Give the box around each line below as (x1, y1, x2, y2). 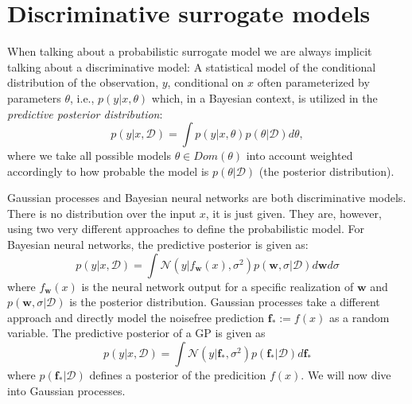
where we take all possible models (7, 147, 171, 164)
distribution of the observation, (7, 74, 159, 91)
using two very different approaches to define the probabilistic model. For (7, 220, 365, 237)
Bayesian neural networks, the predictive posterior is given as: (7, 236, 309, 253)
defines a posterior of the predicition (89, 367, 266, 383)
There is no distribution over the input (7, 204, 196, 221)
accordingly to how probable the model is (7, 162, 209, 179)
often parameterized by (257, 74, 370, 91)
